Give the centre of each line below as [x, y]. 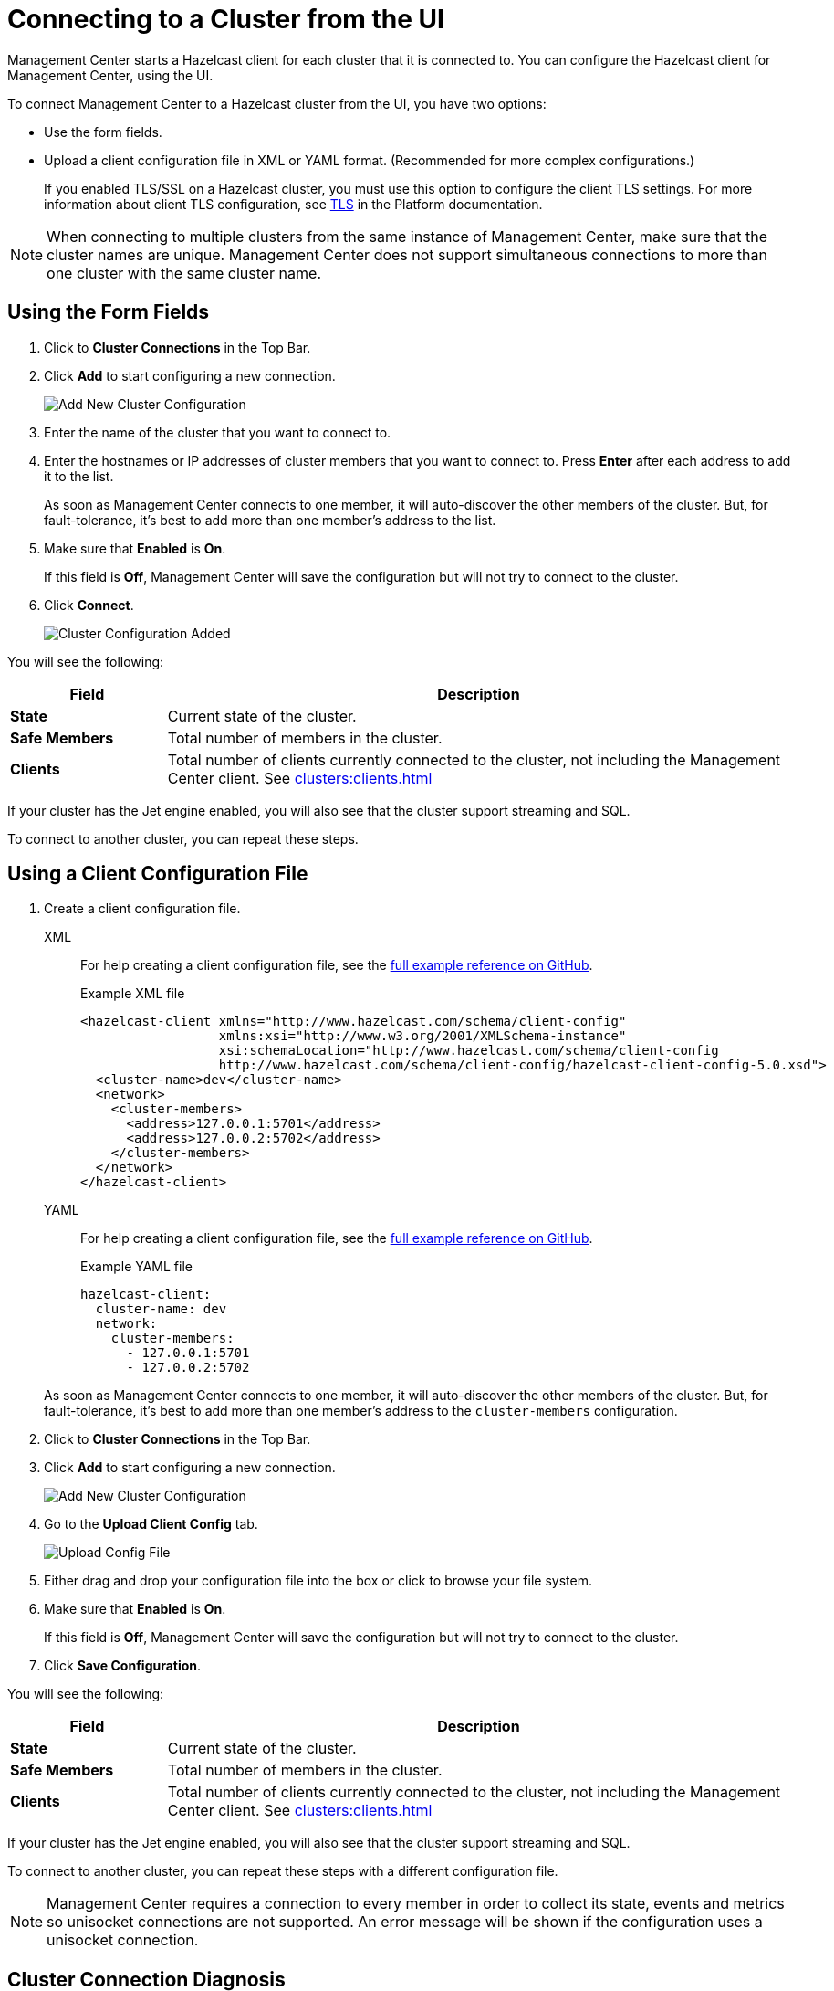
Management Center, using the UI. [110, 75]
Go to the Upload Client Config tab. [151, 1524]
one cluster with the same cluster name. [184, 273]
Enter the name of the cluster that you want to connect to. [218, 432]
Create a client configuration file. [142, 909]
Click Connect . [89, 605]
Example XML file [133, 994]
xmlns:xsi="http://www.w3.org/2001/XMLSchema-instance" [422, 1036]
